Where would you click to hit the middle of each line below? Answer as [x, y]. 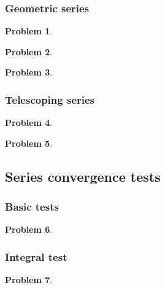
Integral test [36, 256]
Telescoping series [50, 99]
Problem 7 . [29, 280]
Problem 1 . [29, 31]
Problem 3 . [29, 72]
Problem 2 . [29, 51]
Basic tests [32, 207]
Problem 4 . [29, 123]
